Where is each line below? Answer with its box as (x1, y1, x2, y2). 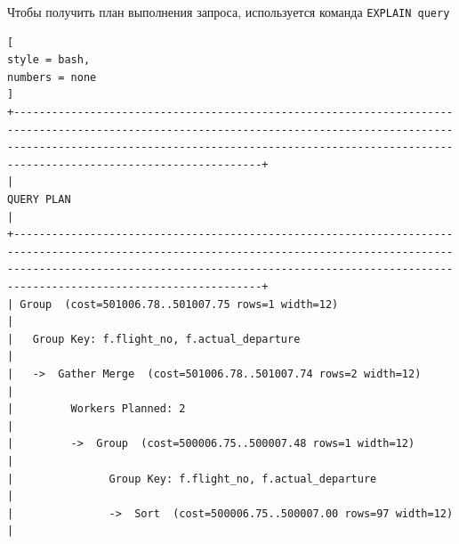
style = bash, (7, 53, 91, 67)
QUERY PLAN (7, 193, 71, 206)
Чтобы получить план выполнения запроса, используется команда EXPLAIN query (7, 3, 450, 20)
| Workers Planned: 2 (7, 402, 186, 416)
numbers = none (7, 70, 97, 84)
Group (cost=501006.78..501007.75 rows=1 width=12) (20, 297, 339, 311)
